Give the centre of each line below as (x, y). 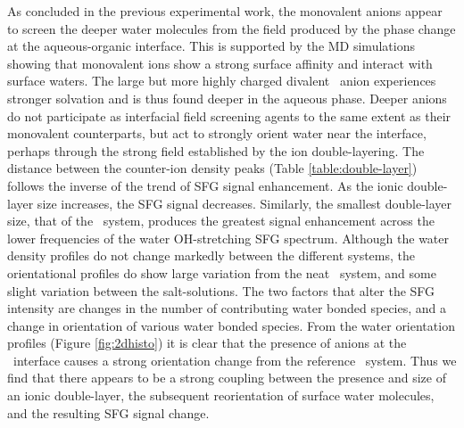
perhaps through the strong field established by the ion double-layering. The (216, 150)
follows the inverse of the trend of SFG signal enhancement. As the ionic (205, 185)
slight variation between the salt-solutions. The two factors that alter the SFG (221, 290)
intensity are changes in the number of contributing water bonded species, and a (227, 308)
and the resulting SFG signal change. (108, 412)
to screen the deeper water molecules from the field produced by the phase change (232, 28)
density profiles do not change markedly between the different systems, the (211, 255)
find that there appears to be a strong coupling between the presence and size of (227, 378)
